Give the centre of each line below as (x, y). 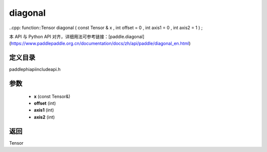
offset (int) (45, 103)
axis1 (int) (44, 110)
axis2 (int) (44, 117)
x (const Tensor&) (52, 96)
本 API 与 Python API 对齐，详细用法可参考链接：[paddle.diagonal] (77, 37)
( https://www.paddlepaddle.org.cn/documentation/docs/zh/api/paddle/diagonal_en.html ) (100, 43)
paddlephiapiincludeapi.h (35, 70)
